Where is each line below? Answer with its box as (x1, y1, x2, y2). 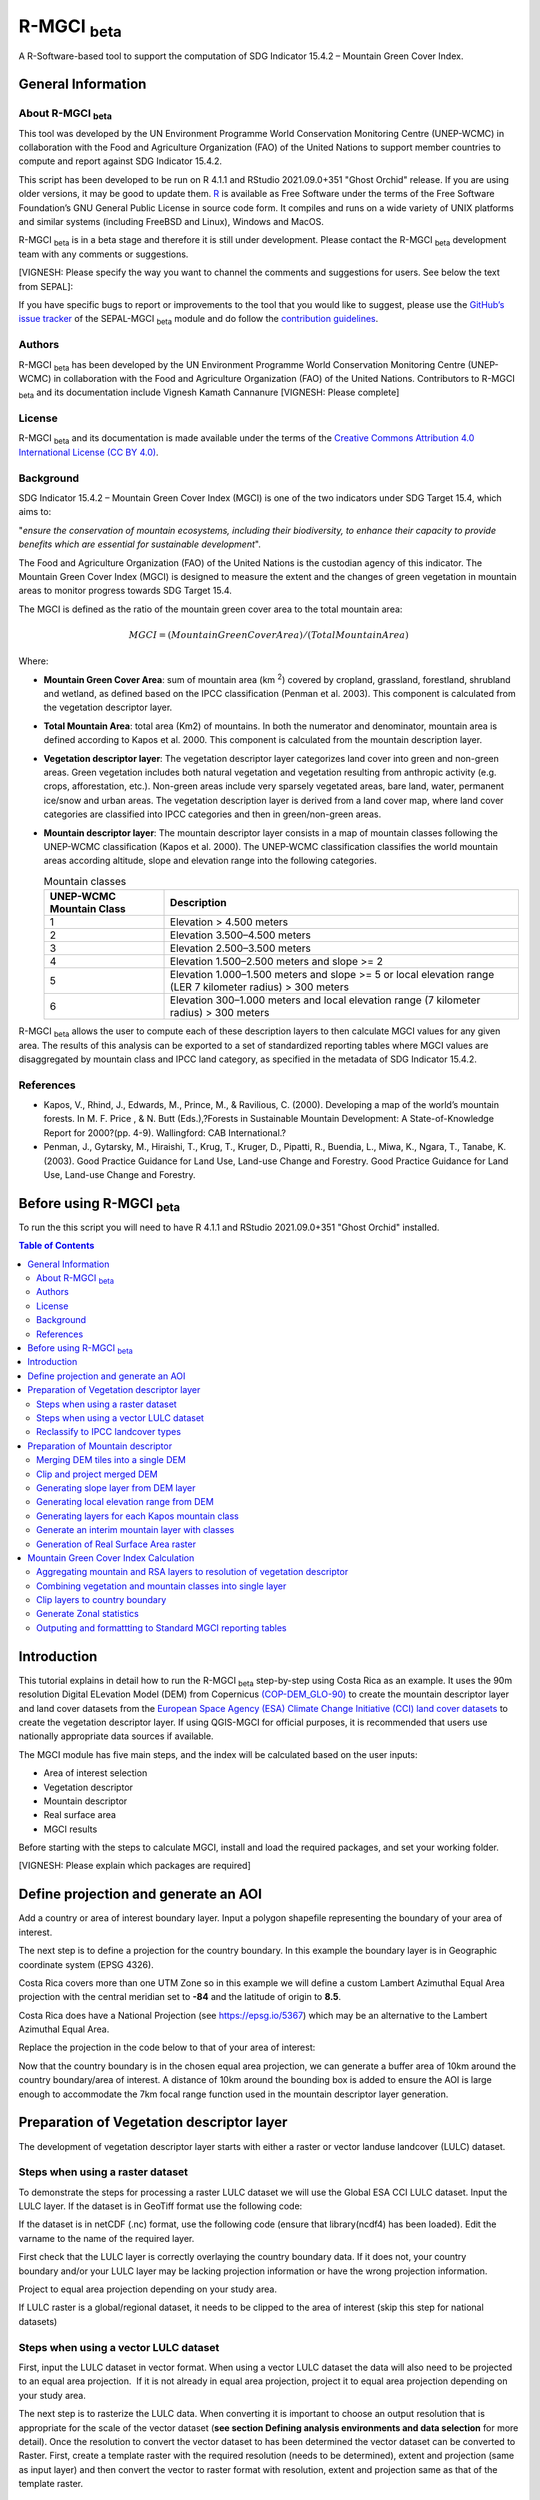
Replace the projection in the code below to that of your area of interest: (18, 2041, 316, 2054)
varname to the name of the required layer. (18, 2232, 195, 2244)
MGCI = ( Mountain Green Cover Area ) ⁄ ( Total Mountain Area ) (128, 629, 409, 640)
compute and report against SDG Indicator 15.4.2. (18, 155, 223, 167)
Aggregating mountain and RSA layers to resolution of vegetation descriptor (36, 1566, 349, 1578)
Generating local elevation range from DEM (36, 1496, 214, 1508)
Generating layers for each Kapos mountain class (36, 1510, 239, 1522)
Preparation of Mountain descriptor (27, 1440, 173, 1452)
